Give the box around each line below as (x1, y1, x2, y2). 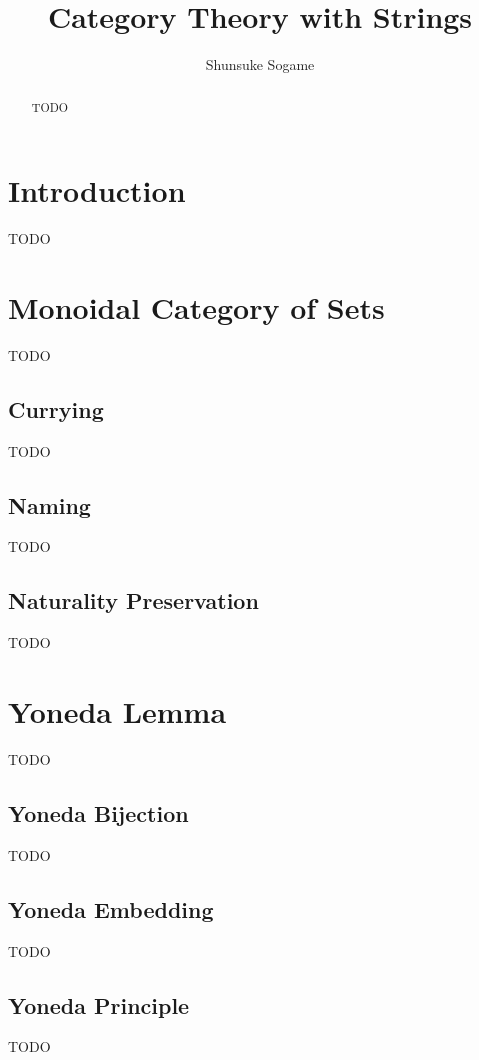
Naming (8, 489, 91, 520)
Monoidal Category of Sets (8, 286, 385, 327)
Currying (8, 393, 104, 424)
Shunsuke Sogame (205, 54, 315, 75)
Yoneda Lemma (8, 691, 227, 731)
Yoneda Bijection (8, 797, 189, 828)
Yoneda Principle (8, 989, 190, 1020)
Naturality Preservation (8, 585, 259, 616)
